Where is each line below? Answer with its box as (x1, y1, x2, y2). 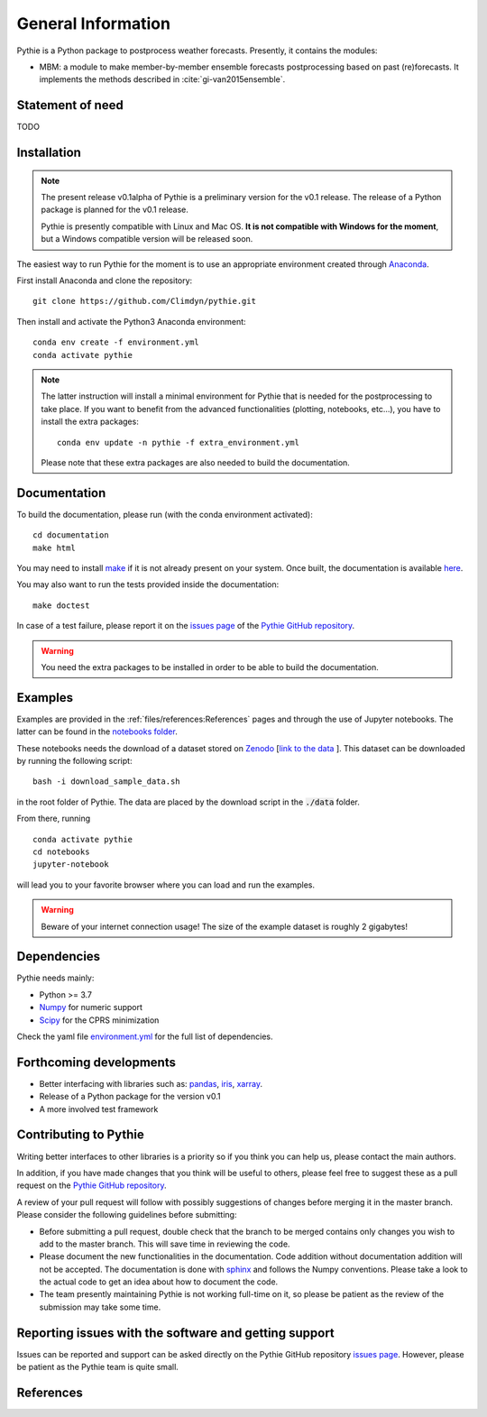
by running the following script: (16, 756, 133, 766)
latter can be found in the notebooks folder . (16, 726, 178, 737)
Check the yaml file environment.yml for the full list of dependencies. (16, 1031, 273, 1042)
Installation (16, 145, 81, 161)
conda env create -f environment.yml (32, 337, 200, 347)
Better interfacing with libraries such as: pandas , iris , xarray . (39, 1078, 263, 1089)
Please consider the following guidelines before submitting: (16, 1210, 237, 1220)
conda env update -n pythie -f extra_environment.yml (57, 437, 299, 447)
